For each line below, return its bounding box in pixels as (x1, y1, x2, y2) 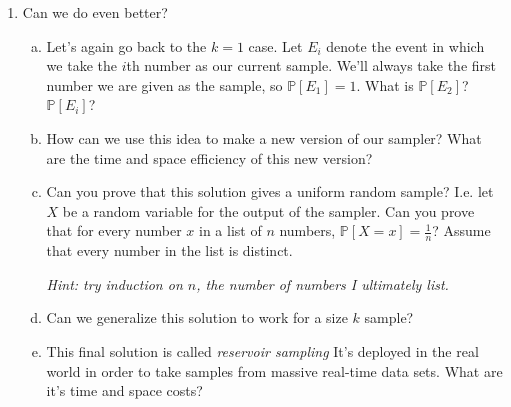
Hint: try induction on (46, 273, 183, 294)
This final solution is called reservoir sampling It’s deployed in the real (46, 340, 479, 361)
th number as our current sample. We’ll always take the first (126, 55, 497, 76)
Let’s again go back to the (46, 35, 207, 56)
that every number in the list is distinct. (46, 240, 293, 261)
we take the (46, 55, 117, 76)
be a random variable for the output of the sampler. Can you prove (62, 200, 475, 221)
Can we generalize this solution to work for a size (46, 307, 348, 328)
